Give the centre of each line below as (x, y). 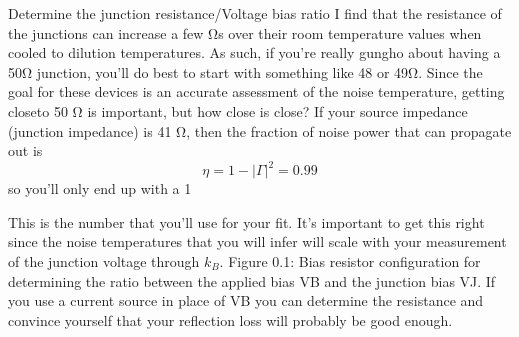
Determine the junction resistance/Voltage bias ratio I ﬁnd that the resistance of (255, 13)
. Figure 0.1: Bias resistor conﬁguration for (350, 261)
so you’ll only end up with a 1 (100, 188)
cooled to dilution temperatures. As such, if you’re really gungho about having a (254, 52)
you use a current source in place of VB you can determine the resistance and (246, 300)
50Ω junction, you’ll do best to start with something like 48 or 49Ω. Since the (245, 71)
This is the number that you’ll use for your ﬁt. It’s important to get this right (246, 221)
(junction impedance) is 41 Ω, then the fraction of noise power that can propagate (260, 130)
